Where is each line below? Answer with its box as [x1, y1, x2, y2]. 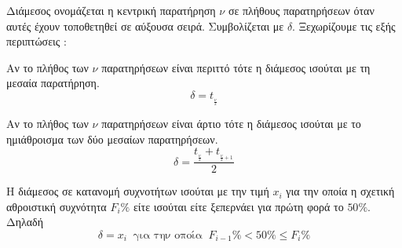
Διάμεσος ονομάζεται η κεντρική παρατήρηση [6, 2, 216, 18]
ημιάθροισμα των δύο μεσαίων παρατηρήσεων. [6, 131, 218, 148]
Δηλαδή [6, 213, 44, 230]
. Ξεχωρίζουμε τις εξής [292, 17, 396, 34]
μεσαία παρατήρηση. [6, 75, 100, 91]
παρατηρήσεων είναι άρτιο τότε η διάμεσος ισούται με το [101, 115, 361, 132]
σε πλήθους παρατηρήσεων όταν [228, 2, 375, 18]
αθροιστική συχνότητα [6, 198, 107, 214]
